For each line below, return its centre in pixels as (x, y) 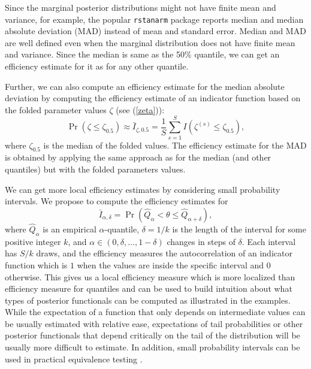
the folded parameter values (56, 109)
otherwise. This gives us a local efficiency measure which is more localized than (150, 276)
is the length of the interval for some (239, 229)
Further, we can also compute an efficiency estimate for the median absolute (145, 86)
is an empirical (70, 229)
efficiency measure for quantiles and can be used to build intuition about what (149, 288)
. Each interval (269, 241)
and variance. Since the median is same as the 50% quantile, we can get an (142, 54)
